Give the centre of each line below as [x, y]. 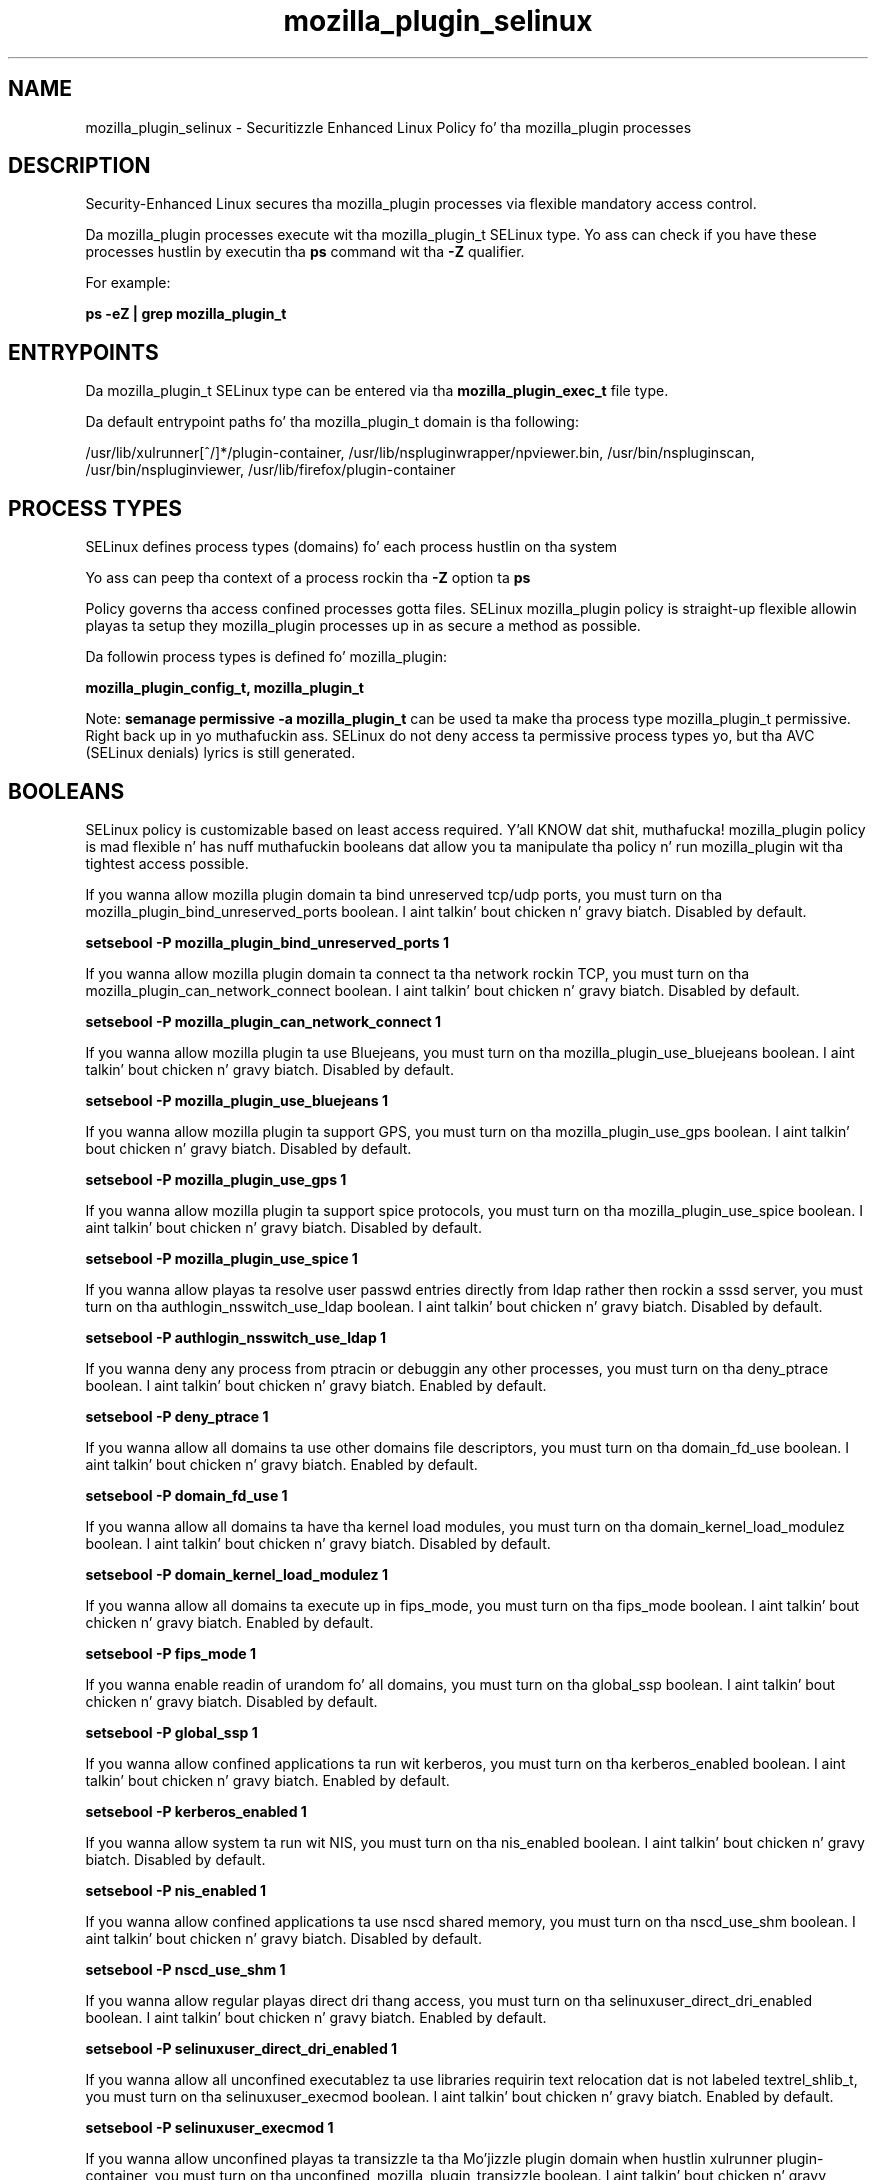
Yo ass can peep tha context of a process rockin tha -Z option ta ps [308, 578]
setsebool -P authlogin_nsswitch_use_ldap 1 [236, 1337]
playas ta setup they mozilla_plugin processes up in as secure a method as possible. [363, 626]
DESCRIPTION [79, 166]
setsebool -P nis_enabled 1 [176, 1890]
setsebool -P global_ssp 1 [171, 1732]
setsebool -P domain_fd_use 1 [186, 1495]
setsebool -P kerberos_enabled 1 [196, 1811]
